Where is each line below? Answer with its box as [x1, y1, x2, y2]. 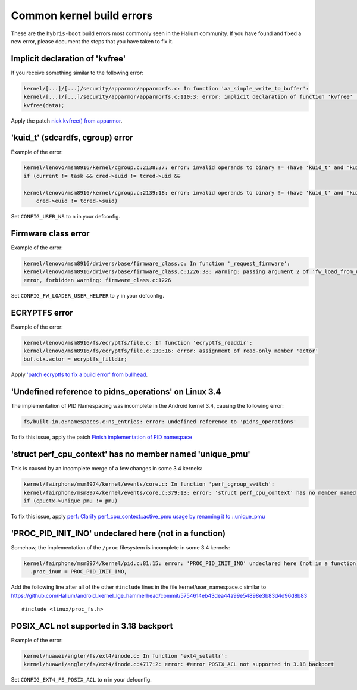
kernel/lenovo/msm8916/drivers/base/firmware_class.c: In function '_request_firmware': [23, 260, 291, 267]
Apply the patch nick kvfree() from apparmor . [11, 117, 123, 124]
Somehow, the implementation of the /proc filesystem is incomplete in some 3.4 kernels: [11, 544, 230, 551]
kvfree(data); [23, 102, 65, 108]
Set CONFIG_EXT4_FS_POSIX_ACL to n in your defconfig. [11, 676, 152, 683]
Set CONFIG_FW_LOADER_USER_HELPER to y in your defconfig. [11, 292, 165, 299]
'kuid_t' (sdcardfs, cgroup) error [11, 133, 133, 143]
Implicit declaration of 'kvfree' [11, 54, 126, 64]
